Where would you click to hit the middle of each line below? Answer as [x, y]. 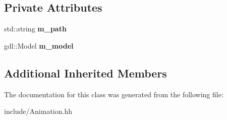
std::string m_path [35, 29]
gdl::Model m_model [39, 45]
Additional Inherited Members [86, 73]
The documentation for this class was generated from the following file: [114, 94]
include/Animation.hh [38, 111]
